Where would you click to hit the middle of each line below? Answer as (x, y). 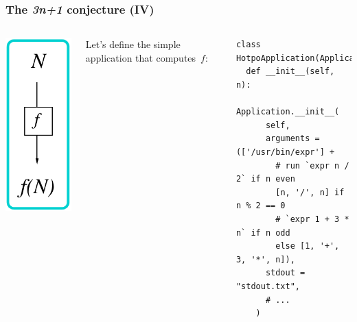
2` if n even (265, 179)
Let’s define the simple (133, 44)
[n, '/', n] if (310, 192)
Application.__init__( (288, 112)
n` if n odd (263, 233)
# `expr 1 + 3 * (312, 219)
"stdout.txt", (268, 286)
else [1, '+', (308, 246)
